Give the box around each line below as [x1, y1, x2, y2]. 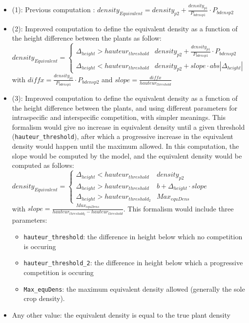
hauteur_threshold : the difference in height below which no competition [23, 231, 243, 242]
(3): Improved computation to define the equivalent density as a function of [12, 93, 238, 103]
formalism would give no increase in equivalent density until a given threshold [12, 121, 245, 132]
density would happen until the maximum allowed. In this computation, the [12, 141, 239, 151]
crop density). [23, 293, 65, 303]
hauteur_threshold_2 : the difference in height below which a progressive [23, 257, 243, 268]
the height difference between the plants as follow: [12, 33, 162, 43]
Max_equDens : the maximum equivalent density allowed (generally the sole [23, 283, 245, 294]
